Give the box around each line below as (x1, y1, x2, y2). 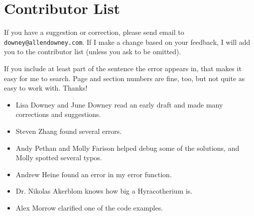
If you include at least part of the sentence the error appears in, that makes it (4, 63, 242, 73)
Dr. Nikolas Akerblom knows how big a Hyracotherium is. (15, 186, 193, 196)
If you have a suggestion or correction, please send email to (4, 27, 184, 37)
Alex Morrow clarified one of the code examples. (15, 202, 163, 213)
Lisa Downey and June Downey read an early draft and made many (15, 99, 223, 109)
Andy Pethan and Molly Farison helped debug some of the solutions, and (15, 142, 240, 153)
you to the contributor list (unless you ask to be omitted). (4, 46, 181, 57)
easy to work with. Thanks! (4, 83, 88, 93)
